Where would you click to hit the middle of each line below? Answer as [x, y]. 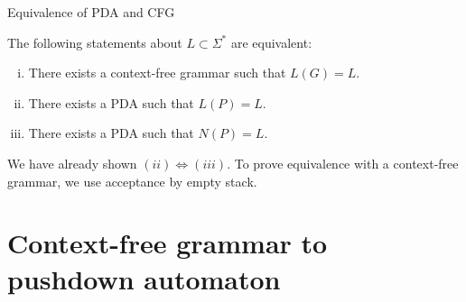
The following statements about [95, 42]
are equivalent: [271, 42]
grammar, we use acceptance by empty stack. [132, 181]
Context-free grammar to [168, 243]
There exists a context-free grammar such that [157, 73]
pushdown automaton [144, 278]
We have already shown [72, 163]
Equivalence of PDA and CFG [91, 12]
